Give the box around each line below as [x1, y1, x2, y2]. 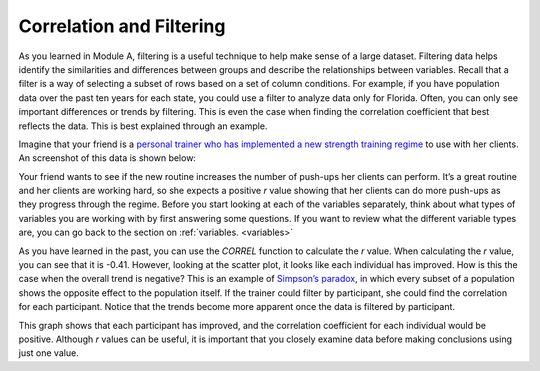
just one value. [18, 347, 79, 359]
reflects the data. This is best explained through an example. [18, 120, 268, 132]
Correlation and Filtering [18, 15, 226, 37]
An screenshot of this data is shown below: [18, 152, 197, 164]
